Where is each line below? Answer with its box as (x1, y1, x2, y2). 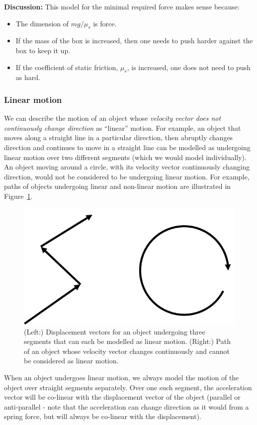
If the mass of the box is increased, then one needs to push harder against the (15, 35, 253, 46)
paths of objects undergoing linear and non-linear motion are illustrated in (4, 181, 231, 191)
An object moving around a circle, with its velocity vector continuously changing (4, 162, 250, 172)
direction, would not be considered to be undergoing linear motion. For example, (4, 171, 250, 181)
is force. (93, 18, 117, 28)
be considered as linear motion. (24, 355, 119, 366)
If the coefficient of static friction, (15, 62, 118, 72)
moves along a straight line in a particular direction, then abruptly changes (4, 132, 233, 143)
